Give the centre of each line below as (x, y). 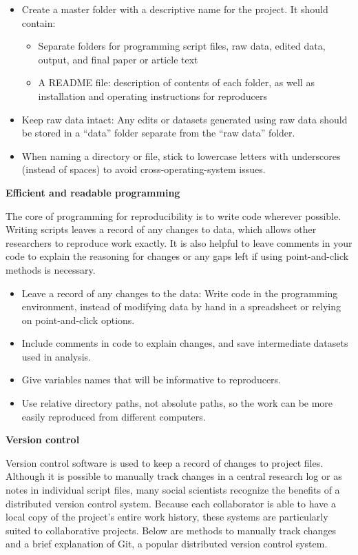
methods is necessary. (51, 269)
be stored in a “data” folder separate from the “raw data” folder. (158, 133)
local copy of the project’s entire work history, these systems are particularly (167, 517)
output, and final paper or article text (118, 59)
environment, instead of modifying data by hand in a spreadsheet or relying (181, 306)
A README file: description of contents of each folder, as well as (176, 82)
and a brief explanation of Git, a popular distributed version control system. (167, 544)
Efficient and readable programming (93, 192)
